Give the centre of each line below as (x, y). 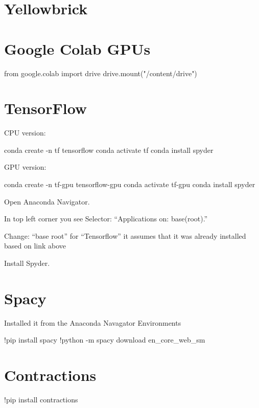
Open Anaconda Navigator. (47, 201)
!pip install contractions (41, 399)
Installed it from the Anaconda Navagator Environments (93, 322)
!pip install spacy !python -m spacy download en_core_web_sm (105, 340)
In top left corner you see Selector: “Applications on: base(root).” (106, 219)
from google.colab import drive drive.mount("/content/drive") (101, 73)
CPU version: (25, 133)
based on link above (35, 246)
